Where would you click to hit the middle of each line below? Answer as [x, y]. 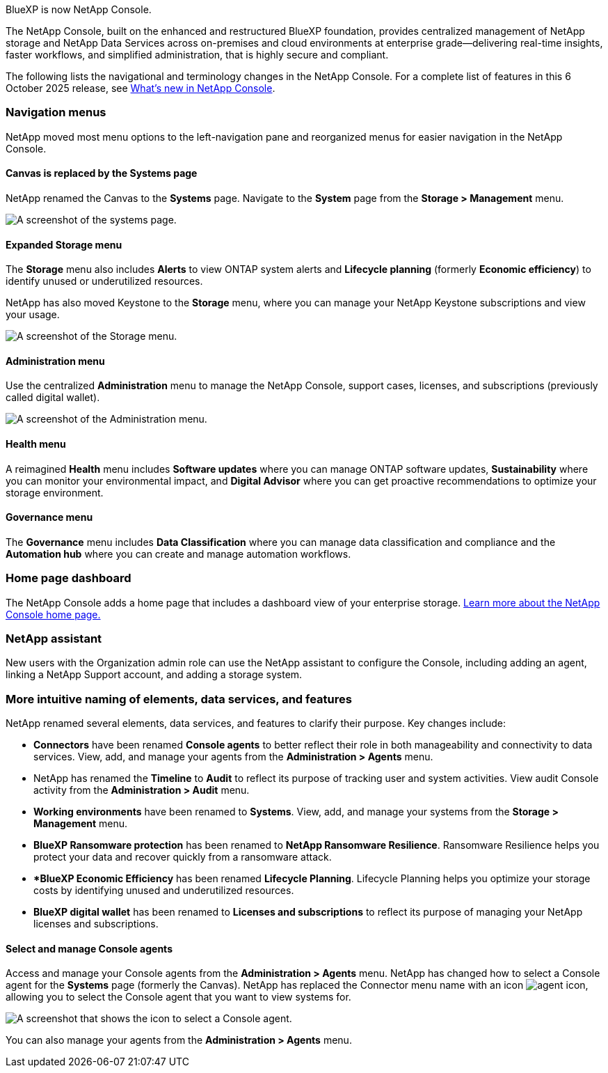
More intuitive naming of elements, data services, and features [179, 699]
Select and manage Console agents [89, 948]
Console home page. [53, 614]
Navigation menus [56, 112]
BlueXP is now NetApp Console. [79, 9]
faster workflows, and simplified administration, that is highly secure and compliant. [197, 55]
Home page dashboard [69, 578]
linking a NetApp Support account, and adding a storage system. [154, 675]
